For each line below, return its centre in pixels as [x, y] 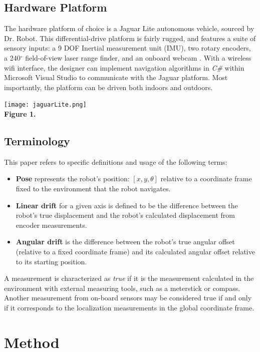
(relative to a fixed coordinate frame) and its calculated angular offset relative [135, 251]
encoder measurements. [51, 225]
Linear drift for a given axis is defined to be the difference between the [127, 205]
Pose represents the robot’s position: [73, 179]
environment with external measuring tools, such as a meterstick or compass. [122, 288]
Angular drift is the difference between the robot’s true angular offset [125, 242]
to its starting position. [51, 261]
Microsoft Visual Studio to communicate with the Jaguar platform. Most [116, 77]
